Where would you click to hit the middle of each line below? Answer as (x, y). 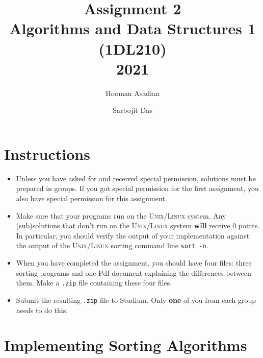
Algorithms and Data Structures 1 (133, 28)
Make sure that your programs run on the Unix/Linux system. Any (121, 215)
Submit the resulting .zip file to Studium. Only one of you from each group (136, 300)
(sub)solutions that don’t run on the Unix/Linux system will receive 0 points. (138, 225)
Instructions (47, 153)
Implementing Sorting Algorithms (126, 345)
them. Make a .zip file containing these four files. (94, 283)
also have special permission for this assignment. (91, 198)
